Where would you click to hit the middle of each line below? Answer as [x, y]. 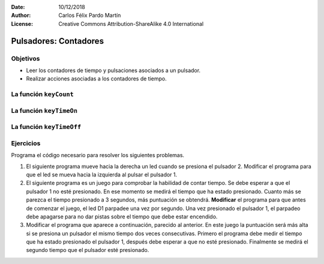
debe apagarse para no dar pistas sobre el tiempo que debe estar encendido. [122, 217]
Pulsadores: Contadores [58, 41]
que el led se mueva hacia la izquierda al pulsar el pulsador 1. [102, 175]
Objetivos [25, 58]
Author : [21, 16]
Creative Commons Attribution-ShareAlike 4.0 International [131, 23]
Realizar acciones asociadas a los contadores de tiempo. [97, 79]
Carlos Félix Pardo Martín [90, 16]
